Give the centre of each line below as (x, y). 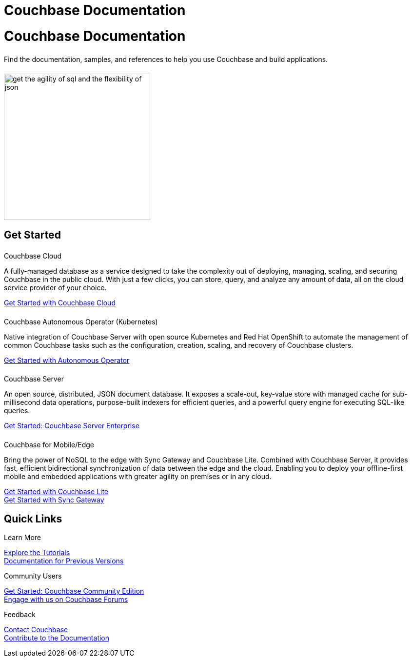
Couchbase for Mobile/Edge (49, 445)
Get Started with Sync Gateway (54, 500)
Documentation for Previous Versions (64, 561)
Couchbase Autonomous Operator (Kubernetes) (81, 321)
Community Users (33, 576)
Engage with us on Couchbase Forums (66, 600)
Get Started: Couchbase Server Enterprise (72, 426)
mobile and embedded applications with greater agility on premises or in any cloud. (138, 477)
